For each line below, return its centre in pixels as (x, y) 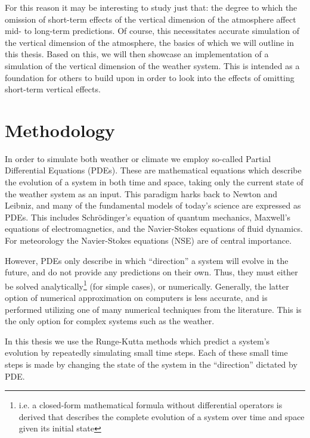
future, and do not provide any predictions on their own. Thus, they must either (151, 272)
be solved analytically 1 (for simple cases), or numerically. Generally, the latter (147, 285)
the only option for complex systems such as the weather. (110, 321)
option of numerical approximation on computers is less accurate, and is (136, 298)
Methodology (60, 130)
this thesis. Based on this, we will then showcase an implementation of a (137, 54)
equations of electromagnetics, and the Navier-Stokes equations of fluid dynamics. (154, 229)
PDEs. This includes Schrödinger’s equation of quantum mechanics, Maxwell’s (148, 217)
